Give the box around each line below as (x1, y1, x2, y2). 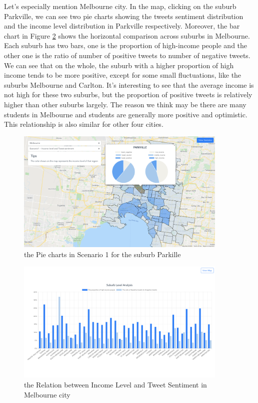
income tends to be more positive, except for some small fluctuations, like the (4, 70, 241, 80)
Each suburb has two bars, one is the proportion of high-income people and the (4, 40, 247, 51)
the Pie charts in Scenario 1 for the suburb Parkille (24, 249, 181, 260)
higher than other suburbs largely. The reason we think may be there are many (4, 99, 246, 109)
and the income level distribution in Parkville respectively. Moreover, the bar (4, 21, 240, 31)
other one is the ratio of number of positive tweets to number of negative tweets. (4, 50, 250, 60)
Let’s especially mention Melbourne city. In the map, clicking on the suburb (4, 1, 236, 11)
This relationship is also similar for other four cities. (4, 119, 163, 129)
